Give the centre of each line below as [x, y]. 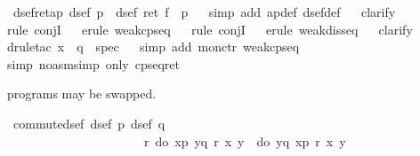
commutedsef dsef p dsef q [89, 123]
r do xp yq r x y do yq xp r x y [245, 140]
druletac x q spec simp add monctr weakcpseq [153, 47]
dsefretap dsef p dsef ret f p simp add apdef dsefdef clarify [204, 12]
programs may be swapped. [82, 94]
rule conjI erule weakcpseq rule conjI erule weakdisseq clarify [210, 29]
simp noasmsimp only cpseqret [94, 63]
